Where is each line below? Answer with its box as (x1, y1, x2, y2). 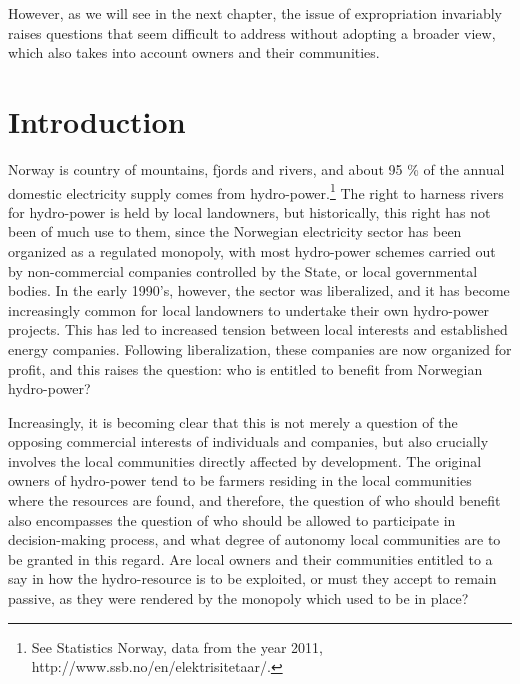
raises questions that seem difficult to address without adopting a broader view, (8, 22, 496, 43)
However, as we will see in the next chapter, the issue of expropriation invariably (8, 3, 502, 23)
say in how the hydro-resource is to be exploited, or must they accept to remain (8, 568, 497, 589)
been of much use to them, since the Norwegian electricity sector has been (8, 221, 462, 242)
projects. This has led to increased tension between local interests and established (8, 319, 508, 340)
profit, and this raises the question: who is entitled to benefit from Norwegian (8, 358, 483, 379)
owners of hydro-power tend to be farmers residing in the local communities (8, 470, 472, 491)
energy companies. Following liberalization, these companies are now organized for (8, 338, 512, 359)
